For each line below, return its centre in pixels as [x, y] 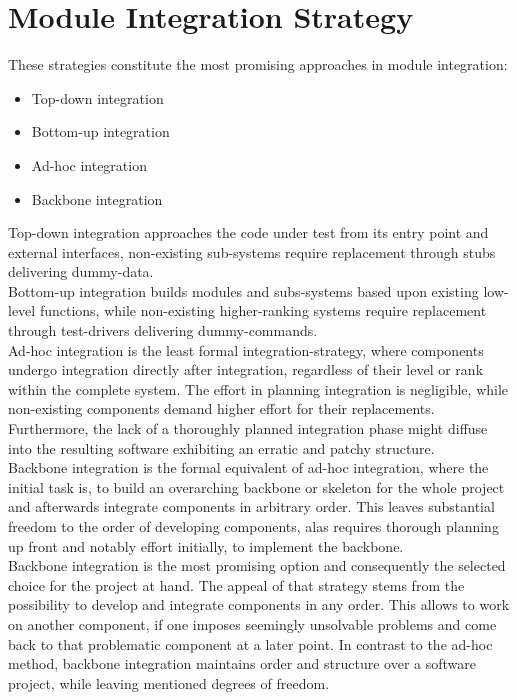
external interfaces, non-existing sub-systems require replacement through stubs [252, 251]
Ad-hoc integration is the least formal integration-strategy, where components [246, 349]
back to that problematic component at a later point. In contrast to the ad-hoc [250, 643]
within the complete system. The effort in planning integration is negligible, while [258, 388]
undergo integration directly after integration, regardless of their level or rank [246, 369]
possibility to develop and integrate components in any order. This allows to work [259, 604]
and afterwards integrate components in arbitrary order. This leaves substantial [251, 506]
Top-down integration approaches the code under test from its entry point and [248, 232]
